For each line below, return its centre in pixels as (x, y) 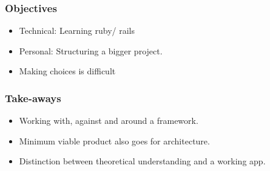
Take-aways (33, 98)
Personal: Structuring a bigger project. (91, 50)
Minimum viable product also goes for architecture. (114, 140)
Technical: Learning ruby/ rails (77, 31)
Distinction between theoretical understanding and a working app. (142, 161)
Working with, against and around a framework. (109, 121)
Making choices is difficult (67, 71)
